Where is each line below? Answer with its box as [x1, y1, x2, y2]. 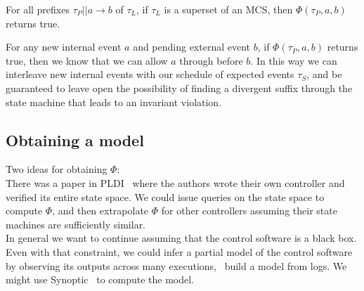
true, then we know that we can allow [6, 53, 168, 67]
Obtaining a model [6, 129, 144, 150]
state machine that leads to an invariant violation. [6, 94, 222, 109]
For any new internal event [6, 39, 122, 54]
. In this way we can [250, 53, 337, 67]
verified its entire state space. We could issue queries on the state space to [6, 189, 325, 204]
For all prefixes [6, 2, 70, 16]
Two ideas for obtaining [6, 162, 108, 176]
